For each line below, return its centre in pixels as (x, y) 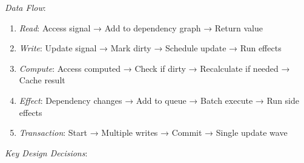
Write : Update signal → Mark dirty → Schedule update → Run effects (150, 48)
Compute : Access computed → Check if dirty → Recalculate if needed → (154, 68)
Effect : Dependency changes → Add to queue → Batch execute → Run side (159, 100)
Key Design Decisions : (46, 152)
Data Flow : (25, 7)
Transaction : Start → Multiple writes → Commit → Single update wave (153, 133)
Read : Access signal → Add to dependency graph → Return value (141, 27)
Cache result (42, 80)
